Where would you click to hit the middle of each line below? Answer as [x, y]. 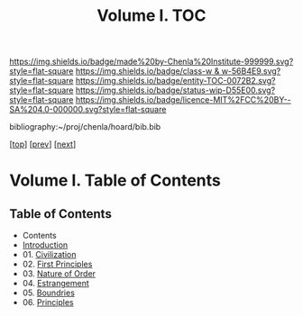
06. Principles [48, 302]
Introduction [45, 245]
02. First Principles [57, 264]
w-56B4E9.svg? [251, 71]
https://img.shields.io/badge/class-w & [147, 71]
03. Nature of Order [59, 274]
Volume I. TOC [151, 16]
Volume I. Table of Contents [115, 181]
